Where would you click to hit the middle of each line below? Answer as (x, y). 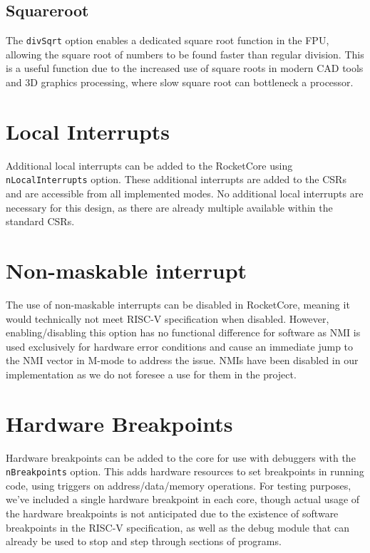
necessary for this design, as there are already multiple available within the (169, 207)
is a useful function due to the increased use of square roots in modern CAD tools (185, 68)
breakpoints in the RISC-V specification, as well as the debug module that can (178, 527)
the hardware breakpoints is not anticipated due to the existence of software (172, 513)
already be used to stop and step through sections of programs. (144, 541)
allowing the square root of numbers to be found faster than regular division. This (185, 54)
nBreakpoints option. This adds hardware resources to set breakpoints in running (185, 471)
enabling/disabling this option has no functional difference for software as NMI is (183, 332)
